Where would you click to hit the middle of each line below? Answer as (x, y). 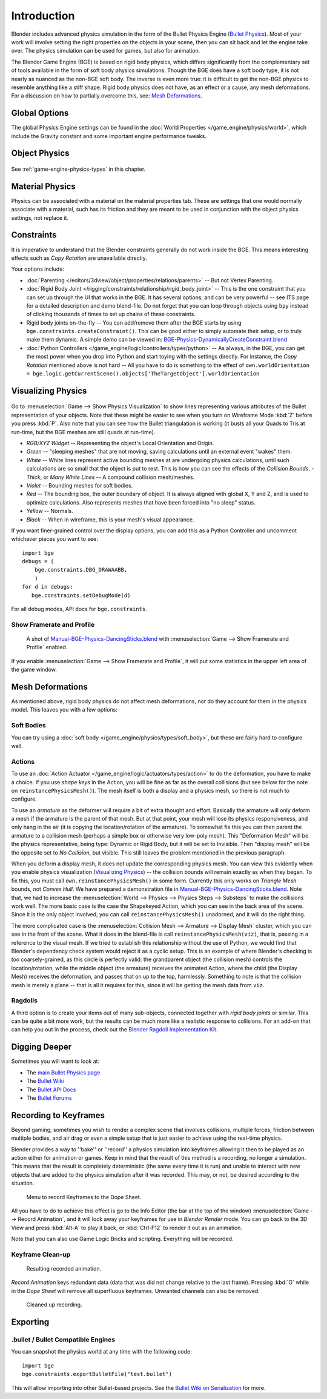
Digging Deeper (41, 1047)
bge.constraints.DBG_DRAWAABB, (81, 570)
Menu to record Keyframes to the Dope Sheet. (84, 1197)
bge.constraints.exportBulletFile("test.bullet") (97, 1374)
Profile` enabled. (47, 647)
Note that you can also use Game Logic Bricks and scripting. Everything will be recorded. (122, 1239)
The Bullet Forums (49, 1098)
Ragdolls (24, 1000)
